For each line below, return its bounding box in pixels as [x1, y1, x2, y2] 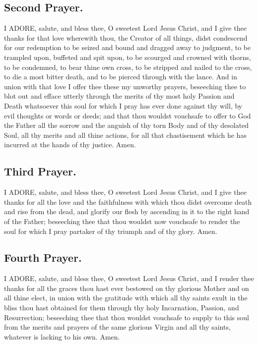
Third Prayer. [4, 164, 76, 179]
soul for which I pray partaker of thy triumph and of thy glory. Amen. [4, 226, 217, 236]
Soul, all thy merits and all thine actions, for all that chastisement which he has [4, 129, 247, 140]
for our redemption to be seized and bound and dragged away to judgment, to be [4, 42, 251, 53]
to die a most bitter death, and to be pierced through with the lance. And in [4, 71, 237, 82]
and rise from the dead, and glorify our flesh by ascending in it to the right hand [4, 206, 250, 217]
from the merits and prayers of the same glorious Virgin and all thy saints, [4, 322, 231, 332]
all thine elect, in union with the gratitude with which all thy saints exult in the [4, 292, 248, 303]
